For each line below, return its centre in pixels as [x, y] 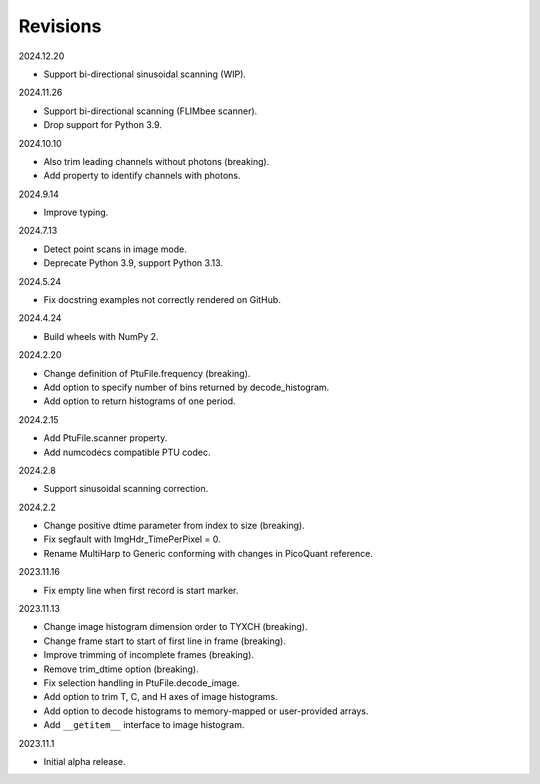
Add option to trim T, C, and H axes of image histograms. [161, 697]
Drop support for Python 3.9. [102, 125]
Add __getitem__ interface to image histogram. [144, 725]
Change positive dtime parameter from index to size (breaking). [174, 526]
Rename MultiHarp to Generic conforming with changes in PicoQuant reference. [208, 553]
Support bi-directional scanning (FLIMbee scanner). [150, 111]
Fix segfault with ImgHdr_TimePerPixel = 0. [132, 539]
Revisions [60, 26]
